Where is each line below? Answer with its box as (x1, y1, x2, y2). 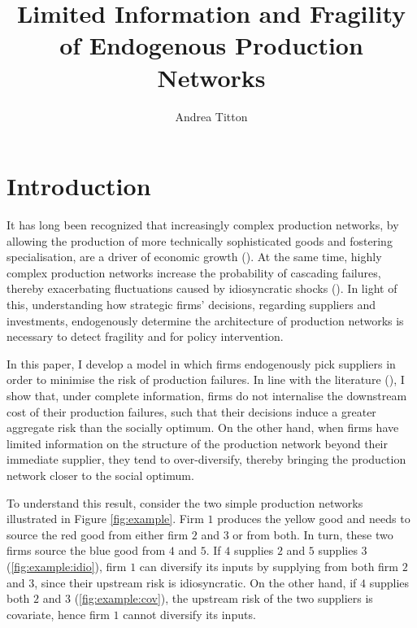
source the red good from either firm (7, 526, 189, 543)
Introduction (7, 169, 151, 203)
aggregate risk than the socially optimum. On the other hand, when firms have (7, 419, 399, 436)
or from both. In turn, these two (232, 526, 393, 543)
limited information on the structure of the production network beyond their (7, 434, 388, 451)
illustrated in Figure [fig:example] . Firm (7, 510, 204, 527)
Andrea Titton (175, 107, 248, 124)
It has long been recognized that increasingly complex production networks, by (7, 216, 399, 233)
